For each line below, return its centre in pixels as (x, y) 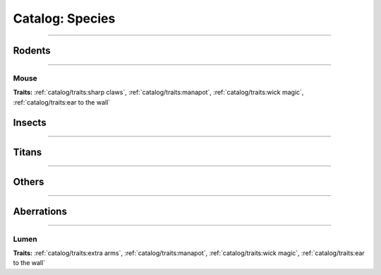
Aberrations (40, 211)
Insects (30, 123)
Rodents (32, 51)
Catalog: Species (64, 18)
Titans (28, 152)
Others (29, 181)
